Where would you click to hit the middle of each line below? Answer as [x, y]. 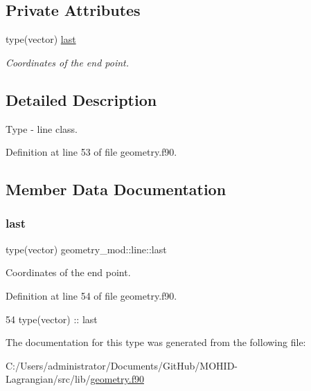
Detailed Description [81, 99]
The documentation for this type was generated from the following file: [156, 342]
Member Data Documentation [116, 189]
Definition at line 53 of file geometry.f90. [91, 152]
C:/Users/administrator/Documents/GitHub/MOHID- [122, 365]
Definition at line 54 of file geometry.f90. [91, 295]
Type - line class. [42, 128]
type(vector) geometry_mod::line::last [86, 249]
